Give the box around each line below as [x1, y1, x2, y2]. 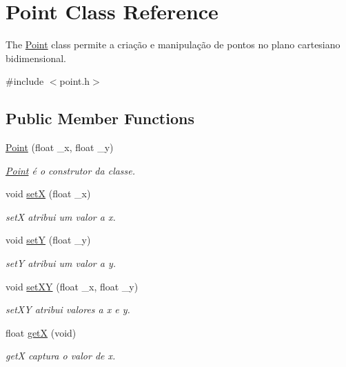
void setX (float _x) [6, 186, 91, 201]
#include [6, 74, 44, 88]
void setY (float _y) [6, 232, 91, 247]
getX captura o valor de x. [6, 348, 116, 363]
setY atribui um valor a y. [6, 256, 116, 270]
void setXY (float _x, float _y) [6, 279, 139, 293]
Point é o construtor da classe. [6, 163, 136, 177]
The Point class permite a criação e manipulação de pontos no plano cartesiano [6, 37, 340, 52]
